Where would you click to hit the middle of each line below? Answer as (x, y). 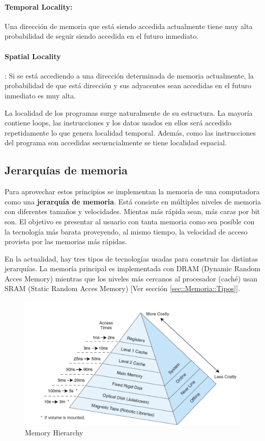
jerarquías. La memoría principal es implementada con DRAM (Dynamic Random (132, 268)
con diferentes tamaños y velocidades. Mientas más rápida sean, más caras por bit (132, 211)
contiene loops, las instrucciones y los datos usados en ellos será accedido (118, 123)
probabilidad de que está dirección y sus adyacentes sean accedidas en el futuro (128, 85)
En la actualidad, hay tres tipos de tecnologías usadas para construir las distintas (131, 258)
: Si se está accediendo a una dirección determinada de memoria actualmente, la (129, 75)
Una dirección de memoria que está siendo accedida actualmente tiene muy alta (129, 26)
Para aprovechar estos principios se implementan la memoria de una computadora (132, 191)
